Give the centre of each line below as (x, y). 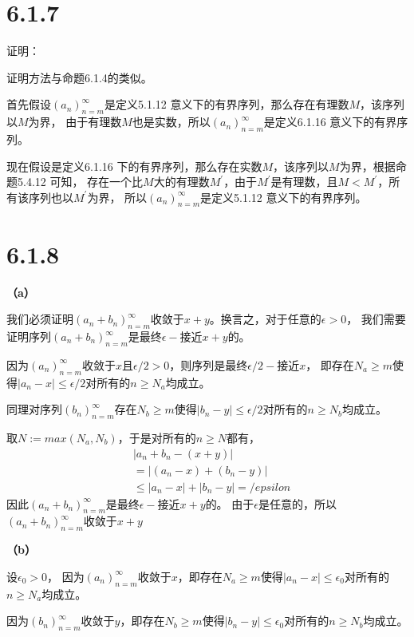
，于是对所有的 (157, 437)
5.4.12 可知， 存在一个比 (80, 182)
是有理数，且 (304, 182)
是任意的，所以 (297, 503)
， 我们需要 (376, 319)
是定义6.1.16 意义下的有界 (330, 122)
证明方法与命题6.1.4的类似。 (79, 77)
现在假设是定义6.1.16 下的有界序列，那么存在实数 (134, 166)
